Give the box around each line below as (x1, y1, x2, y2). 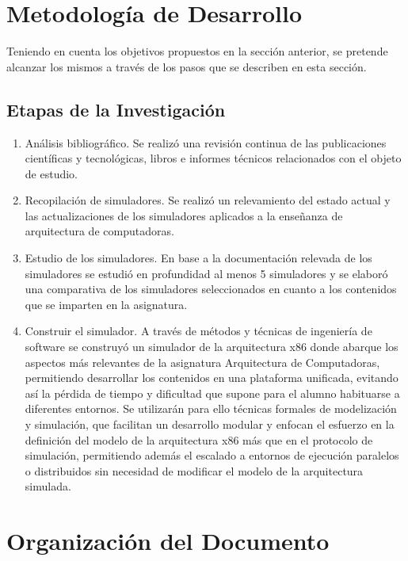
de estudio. (25, 165, 78, 181)
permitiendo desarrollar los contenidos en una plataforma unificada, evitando (25, 369, 398, 386)
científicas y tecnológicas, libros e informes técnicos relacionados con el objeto (25, 150, 402, 166)
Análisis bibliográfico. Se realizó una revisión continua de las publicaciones (25, 134, 387, 151)
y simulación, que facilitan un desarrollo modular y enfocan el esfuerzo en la (25, 416, 395, 433)
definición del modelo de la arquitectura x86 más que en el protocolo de (25, 431, 373, 448)
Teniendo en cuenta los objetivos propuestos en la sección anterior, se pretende (6, 43, 388, 59)
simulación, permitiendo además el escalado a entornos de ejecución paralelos (25, 447, 399, 464)
